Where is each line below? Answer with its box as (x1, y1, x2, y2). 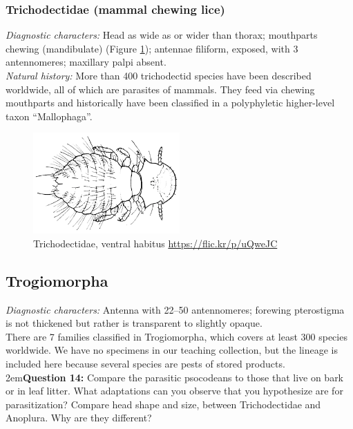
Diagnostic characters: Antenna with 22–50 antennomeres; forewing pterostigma (6, 302, 345, 316)
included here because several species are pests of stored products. (6, 356, 285, 371)
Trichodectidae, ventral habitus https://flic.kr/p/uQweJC (33, 236, 278, 250)
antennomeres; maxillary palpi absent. (6, 55, 166, 69)
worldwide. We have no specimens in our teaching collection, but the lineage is (6, 343, 338, 357)
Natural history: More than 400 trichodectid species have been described (6, 68, 312, 82)
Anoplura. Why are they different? (6, 410, 152, 425)
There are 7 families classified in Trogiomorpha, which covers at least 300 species (6, 329, 347, 343)
